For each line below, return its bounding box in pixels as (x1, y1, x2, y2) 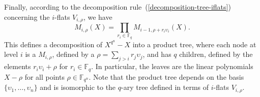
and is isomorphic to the (40, 82, 116, 92)
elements (4, 61, 31, 72)
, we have (83, 11, 112, 22)
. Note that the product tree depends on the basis (89, 71, 244, 82)
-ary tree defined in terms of (121, 82, 209, 92)
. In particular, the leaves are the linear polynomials (91, 61, 253, 72)
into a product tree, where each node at (132, 39, 256, 49)
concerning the (4, 11, 50, 22)
